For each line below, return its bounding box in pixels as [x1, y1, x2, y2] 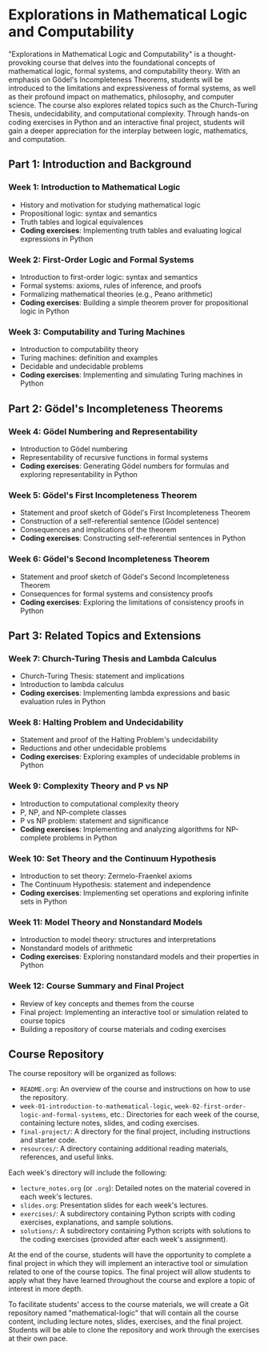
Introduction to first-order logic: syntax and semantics [19, 272, 198, 281]
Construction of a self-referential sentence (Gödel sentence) [19, 516, 220, 526]
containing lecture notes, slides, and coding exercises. [19, 1118, 200, 1128]
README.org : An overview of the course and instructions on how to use [19, 1084, 250, 1094]
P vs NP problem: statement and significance [19, 815, 170, 825]
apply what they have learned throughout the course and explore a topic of [8, 1276, 256, 1285]
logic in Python [19, 306, 70, 316]
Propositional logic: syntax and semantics [19, 208, 158, 218]
